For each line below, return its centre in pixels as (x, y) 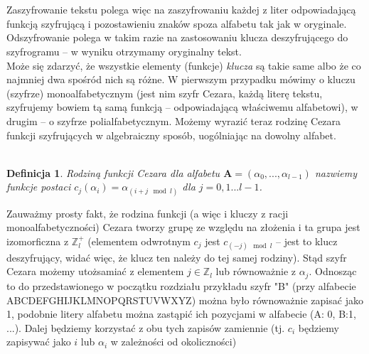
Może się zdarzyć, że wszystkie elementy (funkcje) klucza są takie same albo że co (184, 65)
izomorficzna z (38, 241)
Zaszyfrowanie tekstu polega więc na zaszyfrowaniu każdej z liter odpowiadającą (181, 10)
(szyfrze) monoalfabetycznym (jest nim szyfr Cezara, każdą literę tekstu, (165, 93)
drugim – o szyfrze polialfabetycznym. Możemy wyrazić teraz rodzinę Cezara (174, 120)
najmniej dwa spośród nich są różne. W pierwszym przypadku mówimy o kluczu (181, 79)
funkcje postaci (39, 187)
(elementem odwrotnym (139, 241)
